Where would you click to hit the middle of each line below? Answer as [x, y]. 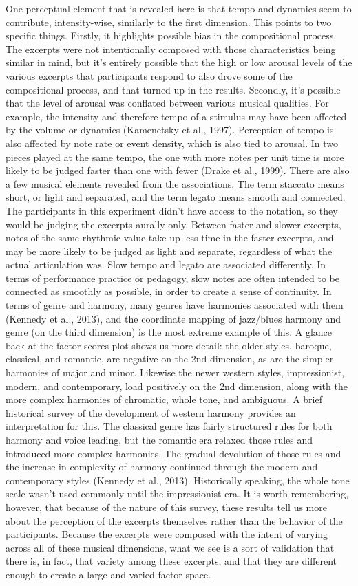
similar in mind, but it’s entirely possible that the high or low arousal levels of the [179, 62]
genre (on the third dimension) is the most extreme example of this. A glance [169, 332]
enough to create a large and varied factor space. [108, 574]
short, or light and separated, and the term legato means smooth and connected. [176, 197]
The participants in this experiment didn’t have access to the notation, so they [172, 210]
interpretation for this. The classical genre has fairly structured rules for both [169, 426]
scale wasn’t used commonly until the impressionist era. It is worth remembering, [177, 493]
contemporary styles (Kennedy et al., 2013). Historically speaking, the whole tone [178, 480]
